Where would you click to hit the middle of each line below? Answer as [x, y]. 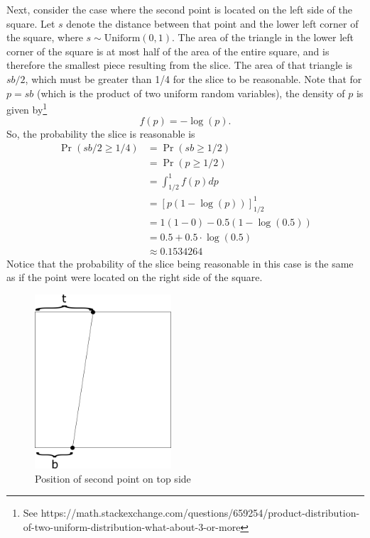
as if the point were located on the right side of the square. [135, 277]
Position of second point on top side [113, 478]
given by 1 [27, 108]
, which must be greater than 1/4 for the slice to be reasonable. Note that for [194, 78]
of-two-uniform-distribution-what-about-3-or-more [132, 527]
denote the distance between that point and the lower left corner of [212, 23]
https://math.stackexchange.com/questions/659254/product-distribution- [200, 513]
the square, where [45, 37]
